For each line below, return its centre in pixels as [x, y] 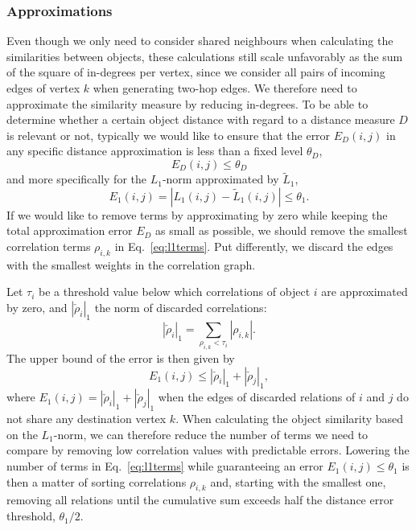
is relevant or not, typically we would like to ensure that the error [169, 135]
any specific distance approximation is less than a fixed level [155, 151]
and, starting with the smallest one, [298, 481]
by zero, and [37, 307]
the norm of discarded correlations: [181, 307]
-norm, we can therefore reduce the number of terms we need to [211, 434]
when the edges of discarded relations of [257, 397]
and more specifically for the [76, 179]
